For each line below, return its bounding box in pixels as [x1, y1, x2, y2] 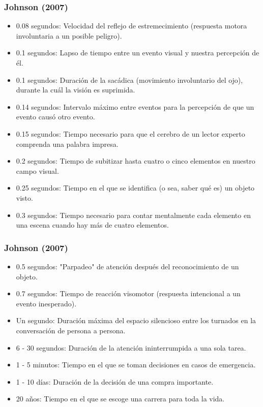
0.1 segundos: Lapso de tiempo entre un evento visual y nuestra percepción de [16, 47, 259, 58]
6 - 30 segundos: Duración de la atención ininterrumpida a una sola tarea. [16, 342, 246, 353]
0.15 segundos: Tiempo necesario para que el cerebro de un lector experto [16, 128, 245, 139]
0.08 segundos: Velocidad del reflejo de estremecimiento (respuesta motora [16, 20, 247, 31]
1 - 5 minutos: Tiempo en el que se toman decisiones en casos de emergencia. [16, 359, 256, 370]
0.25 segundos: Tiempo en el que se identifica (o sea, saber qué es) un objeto [16, 182, 255, 193]
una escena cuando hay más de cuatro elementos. [16, 220, 169, 230]
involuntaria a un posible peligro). [16, 30, 122, 41]
